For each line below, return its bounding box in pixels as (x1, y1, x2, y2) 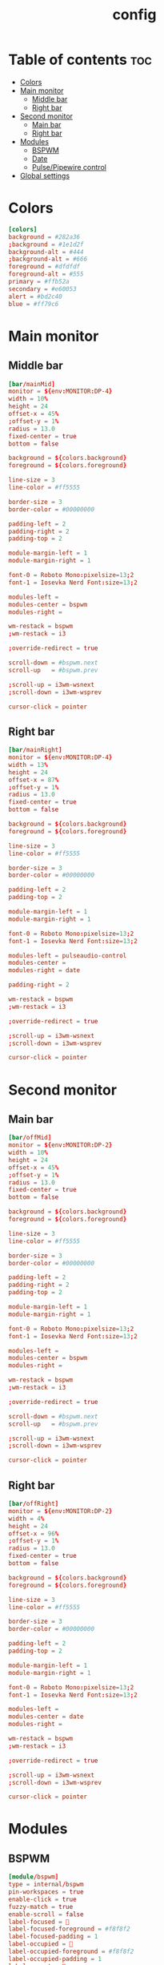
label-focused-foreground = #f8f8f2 (8, 1925, 130, 1933)
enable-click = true (8, 1895, 78, 1903)
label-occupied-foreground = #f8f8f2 (8, 1947, 134, 1955)
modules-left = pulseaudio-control (8, 951, 127, 959)
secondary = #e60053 (8, 284, 78, 293)
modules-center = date (8, 1713, 84, 1721)
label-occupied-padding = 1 (8, 1955, 102, 1963)
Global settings (19, 171, 70, 180)
